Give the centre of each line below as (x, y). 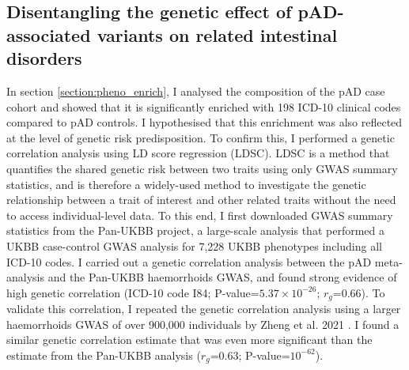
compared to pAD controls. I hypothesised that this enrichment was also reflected (204, 122)
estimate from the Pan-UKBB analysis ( (104, 355)
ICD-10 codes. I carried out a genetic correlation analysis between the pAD (189, 261)
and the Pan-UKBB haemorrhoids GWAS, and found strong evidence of (222, 277)
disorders (44, 58)
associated (49, 34)
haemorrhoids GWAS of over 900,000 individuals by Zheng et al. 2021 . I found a (203, 324)
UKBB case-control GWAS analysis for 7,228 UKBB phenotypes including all (194, 245)
